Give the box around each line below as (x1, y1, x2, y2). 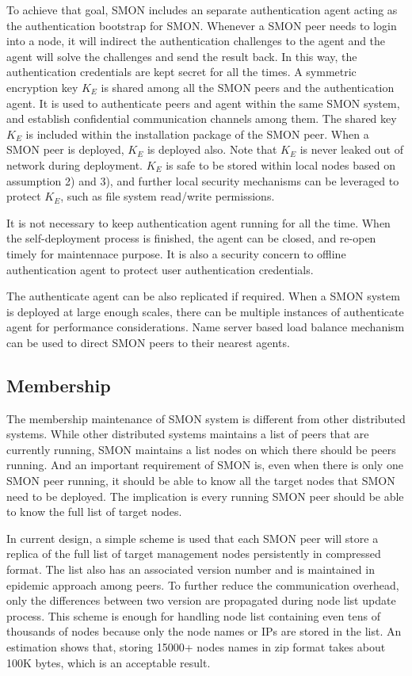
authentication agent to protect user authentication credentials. (6, 261, 314, 277)
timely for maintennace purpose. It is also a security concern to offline (6, 245, 346, 262)
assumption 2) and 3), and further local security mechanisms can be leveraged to (6, 172, 399, 189)
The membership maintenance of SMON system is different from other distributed (6, 410, 406, 426)
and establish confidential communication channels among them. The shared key (6, 110, 397, 127)
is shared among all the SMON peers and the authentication (101, 78, 395, 95)
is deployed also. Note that (147, 141, 277, 158)
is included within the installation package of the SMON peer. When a (25, 125, 369, 142)
